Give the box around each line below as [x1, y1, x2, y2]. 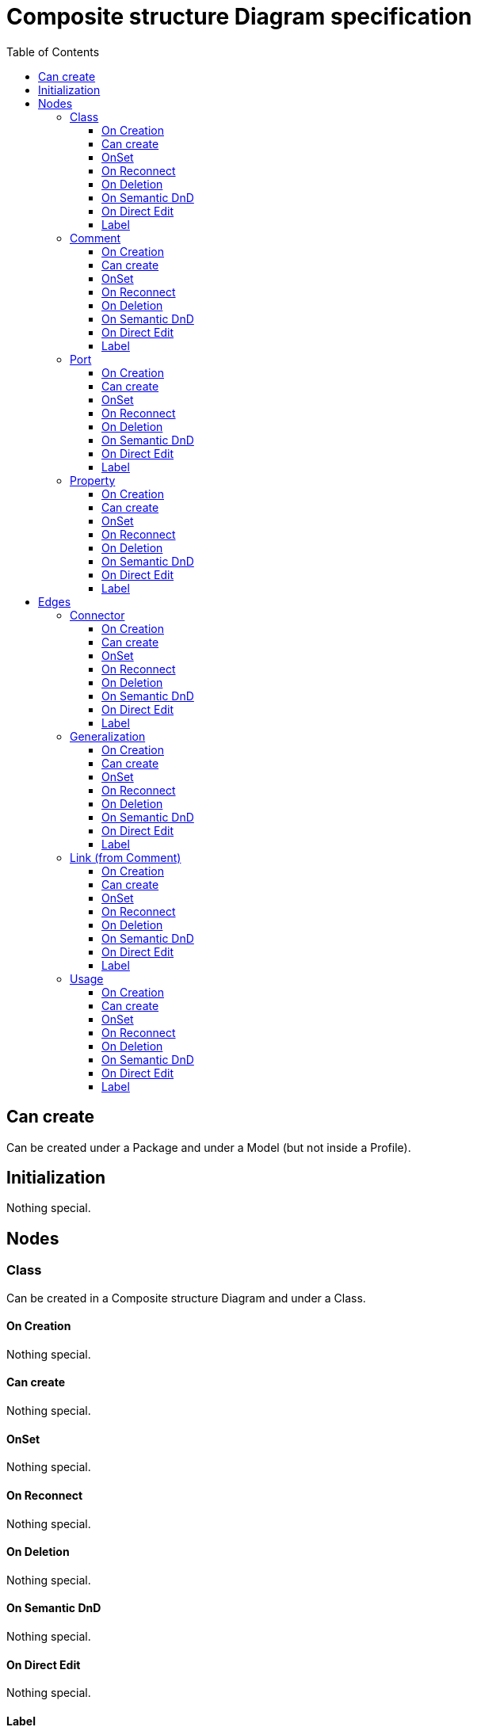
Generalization [70, 729, 146, 743]
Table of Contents [6, 44, 100, 59]
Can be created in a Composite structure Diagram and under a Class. [6, 1290, 366, 1305]
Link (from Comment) [70, 850, 181, 864]
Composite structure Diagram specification [6, 3, 472, 30]
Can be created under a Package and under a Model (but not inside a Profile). [6, 1140, 411, 1154]
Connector [70, 608, 125, 622]
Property [70, 473, 116, 487]
